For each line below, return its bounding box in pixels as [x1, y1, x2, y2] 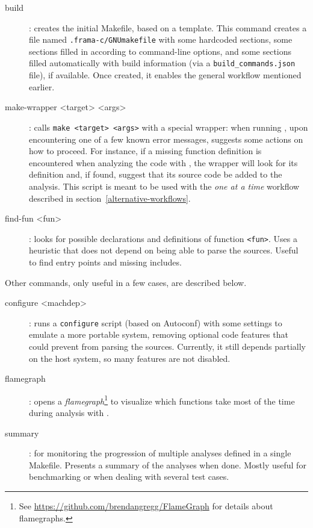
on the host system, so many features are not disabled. [29, 352, 231, 364]
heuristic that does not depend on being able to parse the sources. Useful [29, 244, 299, 256]
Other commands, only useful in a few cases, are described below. [5, 276, 247, 288]
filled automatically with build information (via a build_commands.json [29, 57, 296, 69]
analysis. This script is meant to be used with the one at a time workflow [29, 179, 300, 192]
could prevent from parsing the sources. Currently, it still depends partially [29, 340, 306, 352]
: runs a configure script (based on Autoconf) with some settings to [29, 316, 282, 329]
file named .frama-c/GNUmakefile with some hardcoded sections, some [29, 33, 293, 46]
